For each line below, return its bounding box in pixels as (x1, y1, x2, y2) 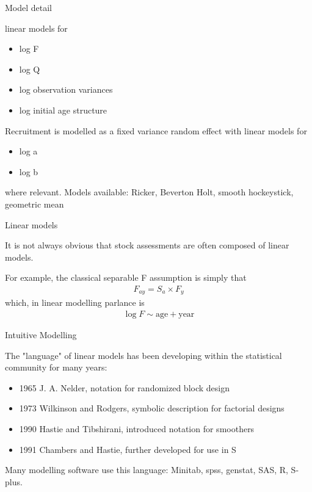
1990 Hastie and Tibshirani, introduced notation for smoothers (19, 422, 255, 435)
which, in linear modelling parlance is (5, 296, 145, 309)
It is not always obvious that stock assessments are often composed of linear (5, 239, 289, 251)
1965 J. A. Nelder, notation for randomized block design (19, 381, 230, 394)
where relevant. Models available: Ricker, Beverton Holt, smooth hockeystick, (5, 186, 294, 198)
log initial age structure (19, 103, 107, 116)
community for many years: (5, 361, 107, 374)
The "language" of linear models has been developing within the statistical (5, 349, 282, 361)
